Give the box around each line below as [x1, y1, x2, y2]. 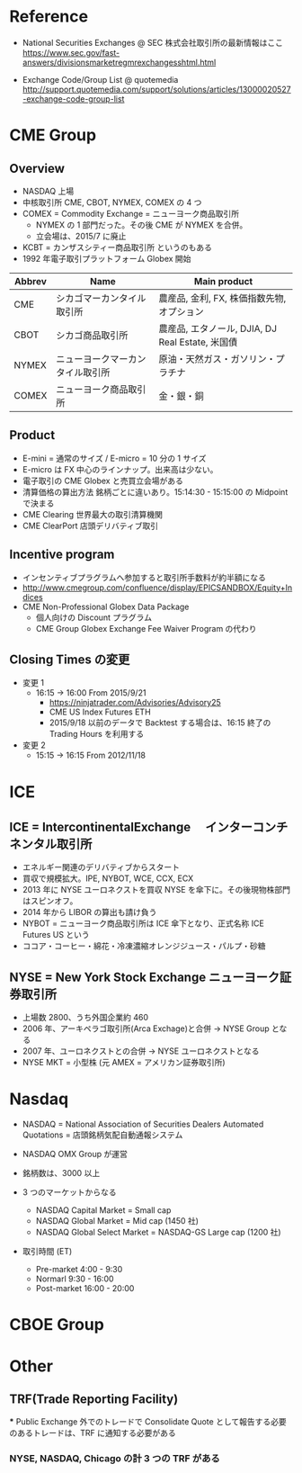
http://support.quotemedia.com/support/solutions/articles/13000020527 [22, 84, 292, 94]
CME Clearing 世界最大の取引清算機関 [22, 508, 164, 519]
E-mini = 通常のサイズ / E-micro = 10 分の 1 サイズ [22, 453, 207, 463]
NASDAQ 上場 [22, 185, 75, 196]
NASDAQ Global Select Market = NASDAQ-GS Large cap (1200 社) [35, 1226, 281, 1238]
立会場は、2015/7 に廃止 [35, 230, 127, 241]
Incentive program [9, 547, 115, 562]
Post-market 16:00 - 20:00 [35, 1283, 135, 1294]
